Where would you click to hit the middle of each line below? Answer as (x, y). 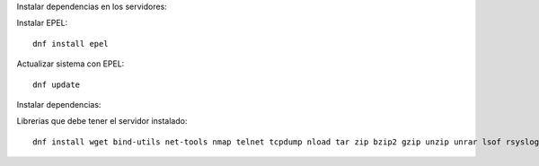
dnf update (57, 84)
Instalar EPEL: (42, 23)
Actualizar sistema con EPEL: (71, 64)
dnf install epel (71, 44)
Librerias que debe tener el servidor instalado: (102, 121)
